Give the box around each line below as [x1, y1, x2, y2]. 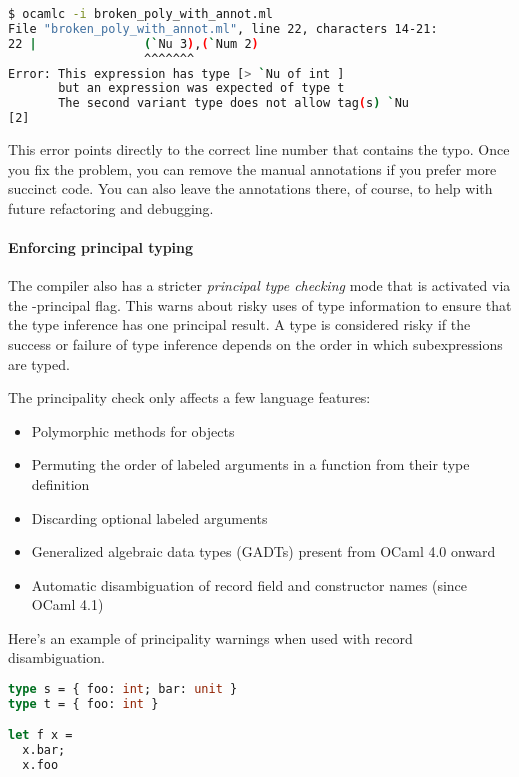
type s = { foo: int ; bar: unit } [8, 682, 238, 697]
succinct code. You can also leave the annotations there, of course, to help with [8, 178, 493, 199]
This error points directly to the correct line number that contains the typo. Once [8, 139, 510, 159]
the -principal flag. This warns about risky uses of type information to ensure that [8, 294, 512, 315]
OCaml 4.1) [31, 594, 104, 615]
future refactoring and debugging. [8, 197, 214, 218]
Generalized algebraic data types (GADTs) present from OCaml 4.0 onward [31, 541, 496, 562]
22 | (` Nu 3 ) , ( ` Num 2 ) [8, 36, 259, 51]
